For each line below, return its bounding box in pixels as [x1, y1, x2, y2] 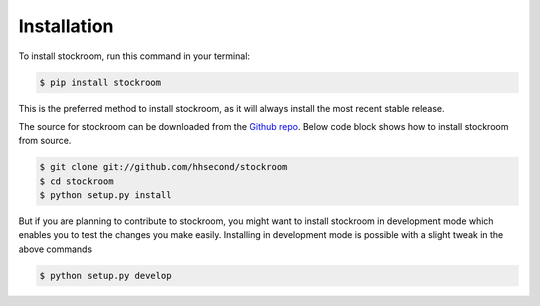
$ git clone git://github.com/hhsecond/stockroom [39, 161, 288, 173]
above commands [18, 243, 93, 255]
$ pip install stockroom [39, 76, 162, 88]
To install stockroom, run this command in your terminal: [18, 50, 250, 62]
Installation [18, 15, 114, 37]
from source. [18, 135, 72, 147]
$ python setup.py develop [39, 270, 172, 281]
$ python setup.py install [39, 190, 172, 201]
